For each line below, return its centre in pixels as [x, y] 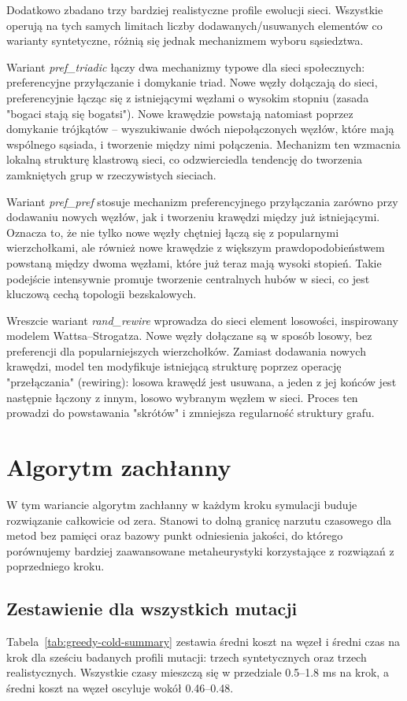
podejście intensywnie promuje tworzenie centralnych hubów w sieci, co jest [188, 278]
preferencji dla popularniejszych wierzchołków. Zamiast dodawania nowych [186, 350]
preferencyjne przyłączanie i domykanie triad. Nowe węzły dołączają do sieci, [192, 82]
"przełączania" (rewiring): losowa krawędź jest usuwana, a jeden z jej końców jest [202, 382]
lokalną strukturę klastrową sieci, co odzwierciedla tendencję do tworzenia [184, 159]
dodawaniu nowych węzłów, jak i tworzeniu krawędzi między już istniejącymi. [193, 217]
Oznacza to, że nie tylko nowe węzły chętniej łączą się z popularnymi [173, 232]
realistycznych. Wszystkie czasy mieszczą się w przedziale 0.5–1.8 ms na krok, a [198, 672]
